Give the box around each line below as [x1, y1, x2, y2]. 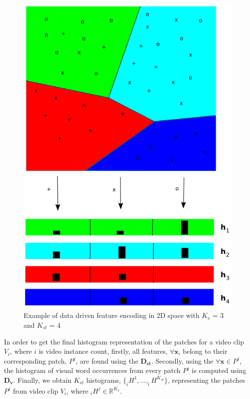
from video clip [13, 385, 58, 396]
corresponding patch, [4, 355, 67, 366]
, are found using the [76, 355, 139, 366]
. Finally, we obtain [13, 374, 72, 385]
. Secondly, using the [151, 355, 214, 366]
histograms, [86, 374, 121, 385]
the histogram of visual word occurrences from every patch [4, 365, 181, 375]
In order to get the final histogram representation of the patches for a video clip [4, 336, 244, 346]
